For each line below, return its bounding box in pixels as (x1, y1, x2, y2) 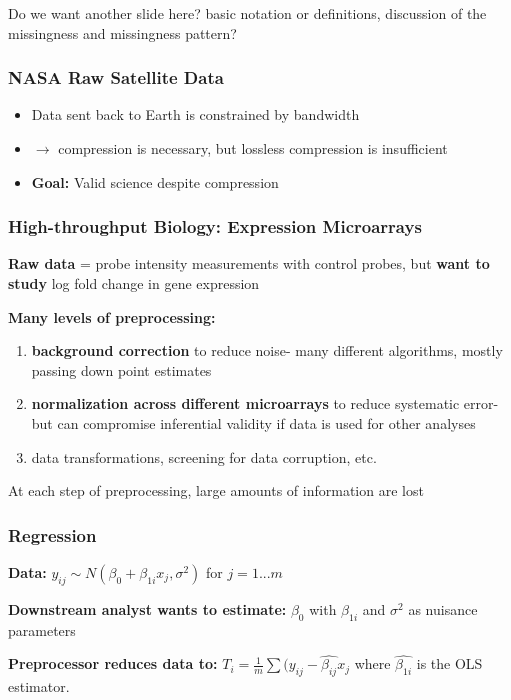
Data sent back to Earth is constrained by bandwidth (31, 104, 360, 125)
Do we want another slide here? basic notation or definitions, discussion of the (8, 3, 487, 23)
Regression (8, 522, 97, 547)
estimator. (8, 676, 70, 697)
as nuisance (408, 598, 478, 619)
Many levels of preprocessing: (8, 306, 216, 327)
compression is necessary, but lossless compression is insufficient (58, 138, 448, 158)
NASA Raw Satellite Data (8, 65, 224, 90)
